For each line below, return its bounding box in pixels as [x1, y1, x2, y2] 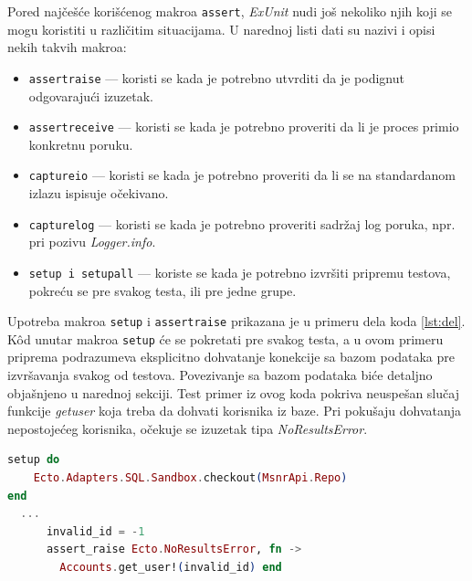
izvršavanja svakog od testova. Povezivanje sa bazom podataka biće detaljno [7, 365, 433, 384]
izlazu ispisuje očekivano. [28, 184, 169, 202]
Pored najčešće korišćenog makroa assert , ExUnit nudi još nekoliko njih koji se [7, 2, 452, 20]
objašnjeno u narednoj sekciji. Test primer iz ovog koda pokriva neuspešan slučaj [7, 383, 459, 402]
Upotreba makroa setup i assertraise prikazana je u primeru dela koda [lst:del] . [7, 312, 466, 331]
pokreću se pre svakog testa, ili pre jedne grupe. [28, 280, 297, 300]
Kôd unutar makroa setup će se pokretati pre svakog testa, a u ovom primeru [7, 329, 444, 348]
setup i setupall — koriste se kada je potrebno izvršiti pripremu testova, [28, 262, 451, 281]
